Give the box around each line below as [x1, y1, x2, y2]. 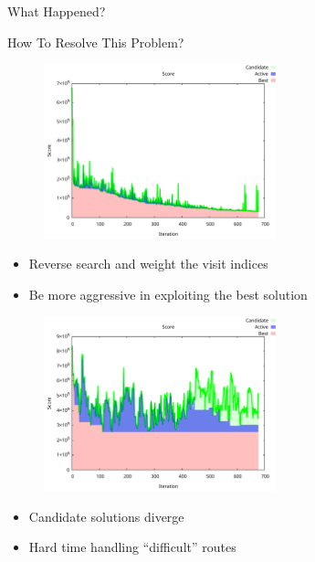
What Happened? [7, 2, 106, 20]
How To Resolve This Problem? [7, 32, 184, 51]
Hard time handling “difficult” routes [28, 537, 236, 557]
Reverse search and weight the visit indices [28, 254, 268, 273]
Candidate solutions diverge [28, 506, 184, 525]
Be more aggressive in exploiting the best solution [28, 284, 308, 303]
